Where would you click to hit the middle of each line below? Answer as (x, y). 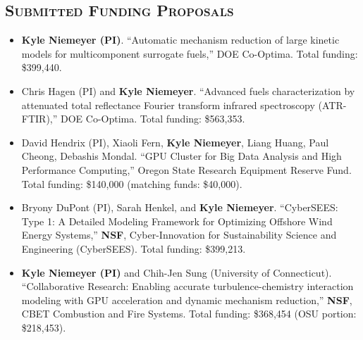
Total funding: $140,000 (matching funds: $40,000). (132, 183)
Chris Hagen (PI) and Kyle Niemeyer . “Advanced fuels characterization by (188, 90)
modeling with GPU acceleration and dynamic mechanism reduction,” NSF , (187, 300)
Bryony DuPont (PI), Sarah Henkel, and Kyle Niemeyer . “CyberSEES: (180, 207)
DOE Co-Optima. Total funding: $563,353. (153, 119)
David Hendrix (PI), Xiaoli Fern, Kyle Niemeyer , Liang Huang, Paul (175, 142)
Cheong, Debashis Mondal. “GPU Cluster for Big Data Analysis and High (181, 156)
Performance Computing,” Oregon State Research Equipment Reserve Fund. (186, 169)
